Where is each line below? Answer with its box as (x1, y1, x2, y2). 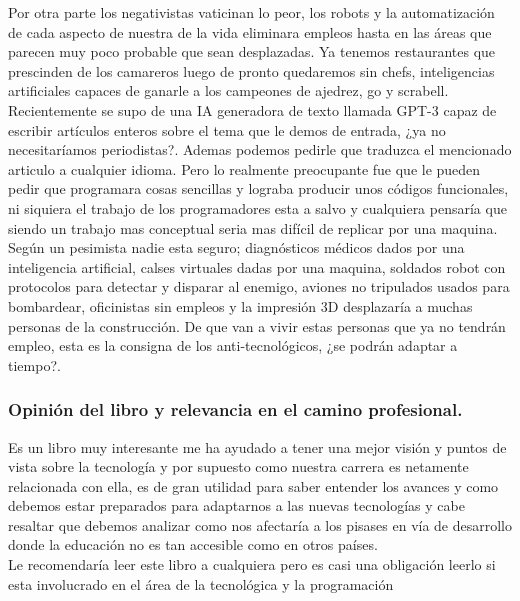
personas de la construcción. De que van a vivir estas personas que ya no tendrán (8, 315, 506, 336)
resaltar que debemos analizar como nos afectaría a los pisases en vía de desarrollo (8, 514, 513, 535)
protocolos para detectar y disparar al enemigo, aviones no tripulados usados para (8, 276, 510, 297)
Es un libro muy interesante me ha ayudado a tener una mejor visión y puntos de (8, 436, 507, 457)
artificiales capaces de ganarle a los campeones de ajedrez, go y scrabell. (8, 80, 449, 101)
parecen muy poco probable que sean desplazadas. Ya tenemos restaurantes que (8, 41, 496, 62)
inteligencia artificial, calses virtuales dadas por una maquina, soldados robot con (8, 256, 506, 277)
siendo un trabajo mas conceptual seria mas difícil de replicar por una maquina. (8, 217, 498, 238)
